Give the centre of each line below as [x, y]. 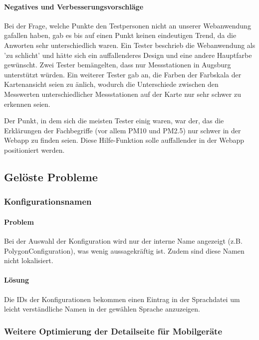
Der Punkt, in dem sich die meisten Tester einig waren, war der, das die [114, 121]
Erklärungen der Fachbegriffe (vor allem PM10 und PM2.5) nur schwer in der [123, 130]
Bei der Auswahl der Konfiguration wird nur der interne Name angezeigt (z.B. [123, 240]
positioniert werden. [34, 150]
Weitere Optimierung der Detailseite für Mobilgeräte [113, 331]
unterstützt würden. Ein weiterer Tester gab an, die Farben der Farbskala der [123, 74]
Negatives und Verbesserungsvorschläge [74, 6]
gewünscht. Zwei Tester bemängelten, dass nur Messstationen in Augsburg [118, 65]
